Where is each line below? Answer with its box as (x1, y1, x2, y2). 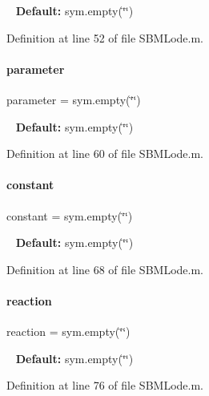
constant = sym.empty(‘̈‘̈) (6, 207, 133, 224)
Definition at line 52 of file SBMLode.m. (6, 29, 203, 46)
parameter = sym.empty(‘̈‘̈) (6, 91, 141, 107)
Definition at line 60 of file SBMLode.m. (6, 145, 203, 162)
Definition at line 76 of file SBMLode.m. (6, 377, 203, 394)
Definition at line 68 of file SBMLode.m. (6, 261, 203, 277)
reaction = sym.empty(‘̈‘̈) (6, 323, 131, 340)
